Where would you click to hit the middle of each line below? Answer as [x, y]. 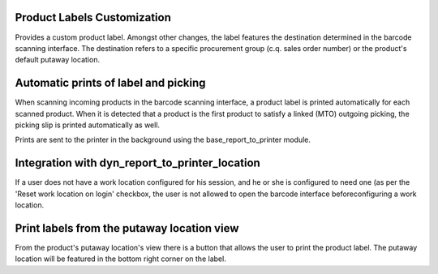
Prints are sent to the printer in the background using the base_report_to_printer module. [163, 140]
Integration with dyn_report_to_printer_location [138, 163]
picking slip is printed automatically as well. [88, 125]
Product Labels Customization [93, 17]
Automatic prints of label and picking [110, 83]
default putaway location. [58, 60]
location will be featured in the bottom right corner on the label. [120, 259]
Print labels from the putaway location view [127, 228]
